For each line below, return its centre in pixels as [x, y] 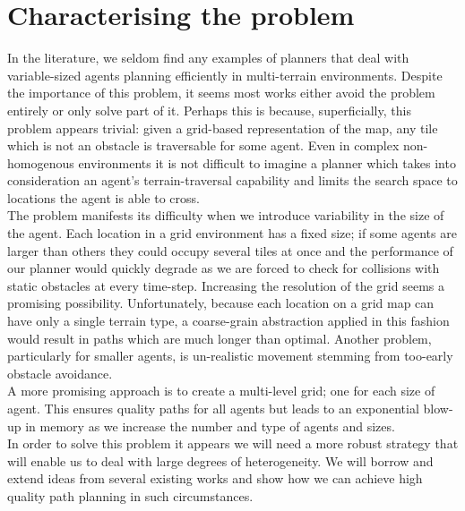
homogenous [41, 162]
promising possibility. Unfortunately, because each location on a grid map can [221, 303]
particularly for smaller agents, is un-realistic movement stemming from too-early [230, 356]
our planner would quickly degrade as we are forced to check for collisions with [224, 268]
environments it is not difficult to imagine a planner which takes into [267, 162]
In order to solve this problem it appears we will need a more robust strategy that [233, 443]
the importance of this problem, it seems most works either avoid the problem [221, 93]
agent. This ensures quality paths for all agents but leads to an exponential [213, 408]
